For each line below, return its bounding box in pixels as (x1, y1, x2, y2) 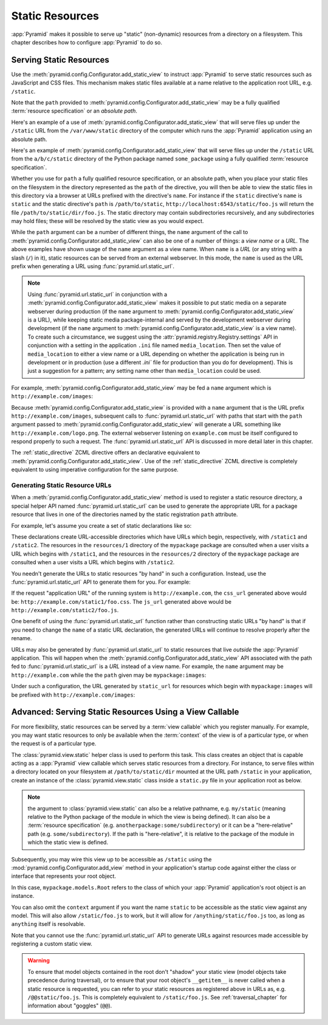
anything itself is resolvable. (11, 920, 86, 928)
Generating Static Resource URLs (11, 481, 112, 489)
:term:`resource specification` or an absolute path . (11, 107, 138, 115)
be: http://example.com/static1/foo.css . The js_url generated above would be (11, 598, 232, 605)
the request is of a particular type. (11, 740, 97, 747)
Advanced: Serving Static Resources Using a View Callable (11, 707, 239, 717)
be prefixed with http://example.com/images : (11, 691, 135, 699)
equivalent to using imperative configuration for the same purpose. (11, 466, 179, 474)
